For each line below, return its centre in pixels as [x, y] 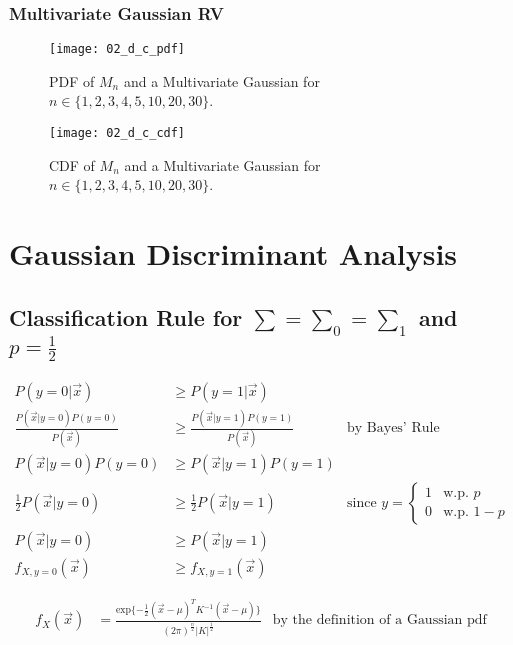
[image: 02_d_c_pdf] [117, 49]
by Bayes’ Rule [393, 428]
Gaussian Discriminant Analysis [233, 253]
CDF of [72, 164]
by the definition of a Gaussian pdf [379, 620]
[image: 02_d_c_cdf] [117, 133]
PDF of [72, 80]
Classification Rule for [126, 316]
